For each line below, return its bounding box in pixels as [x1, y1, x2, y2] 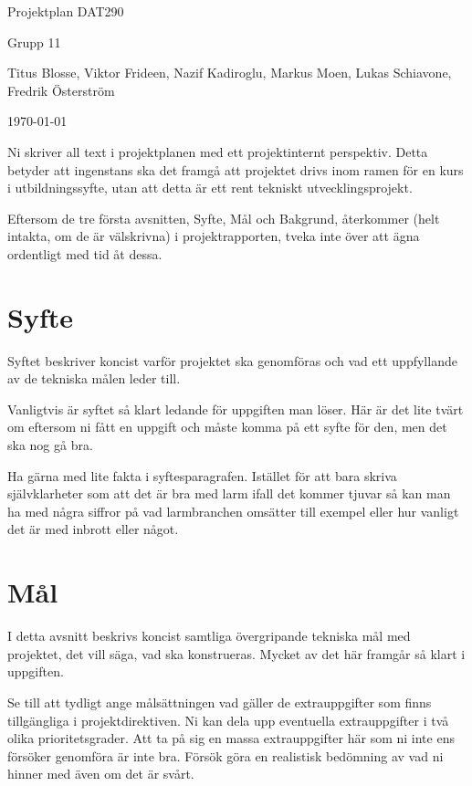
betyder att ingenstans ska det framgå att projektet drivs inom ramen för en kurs [7, 160, 464, 179]
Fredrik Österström [7, 80, 115, 100]
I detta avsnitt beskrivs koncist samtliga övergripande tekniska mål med [7, 626, 411, 645]
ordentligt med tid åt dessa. [7, 244, 163, 263]
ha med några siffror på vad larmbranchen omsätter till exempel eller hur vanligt [7, 501, 459, 520]
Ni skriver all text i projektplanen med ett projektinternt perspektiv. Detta [7, 141, 428, 161]
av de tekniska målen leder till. [7, 369, 181, 388]
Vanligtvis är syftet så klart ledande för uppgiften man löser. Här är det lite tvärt [7, 399, 464, 418]
